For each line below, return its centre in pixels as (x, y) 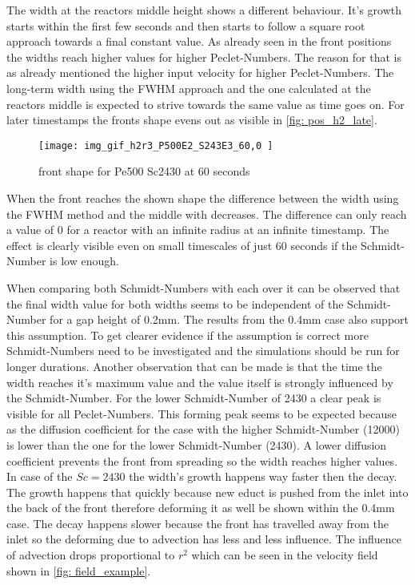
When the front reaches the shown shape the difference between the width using (203, 198)
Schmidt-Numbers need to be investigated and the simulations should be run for (203, 351)
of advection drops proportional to (91, 555)
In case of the (40, 476)
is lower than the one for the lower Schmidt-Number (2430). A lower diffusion (197, 444)
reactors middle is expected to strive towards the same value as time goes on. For (206, 104)
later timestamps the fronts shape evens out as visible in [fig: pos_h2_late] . (192, 120)
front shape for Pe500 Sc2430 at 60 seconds (144, 171)
